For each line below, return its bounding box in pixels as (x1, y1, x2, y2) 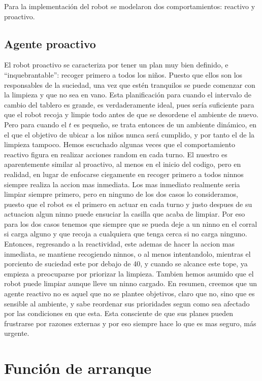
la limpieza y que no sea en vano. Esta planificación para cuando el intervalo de (4, 89, 251, 100)
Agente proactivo (4, 36, 96, 51)
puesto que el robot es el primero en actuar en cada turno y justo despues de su (4, 198, 252, 209)
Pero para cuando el (4, 119, 67, 129)
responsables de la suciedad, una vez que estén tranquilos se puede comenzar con (4, 79, 255, 90)
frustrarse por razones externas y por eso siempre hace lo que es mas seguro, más (4, 318, 256, 328)
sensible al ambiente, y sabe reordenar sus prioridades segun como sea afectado (4, 298, 250, 308)
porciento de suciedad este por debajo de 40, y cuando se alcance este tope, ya (4, 258, 248, 269)
